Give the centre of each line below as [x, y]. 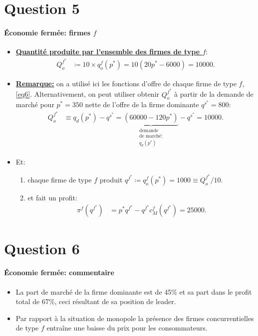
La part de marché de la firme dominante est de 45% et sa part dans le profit [134, 291]
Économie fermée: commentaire [59, 272]
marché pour [35, 104]
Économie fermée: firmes [47, 32]
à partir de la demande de [214, 94]
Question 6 [42, 248]
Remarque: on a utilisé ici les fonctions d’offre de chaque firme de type [126, 83]
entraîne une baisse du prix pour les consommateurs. [127, 328]
